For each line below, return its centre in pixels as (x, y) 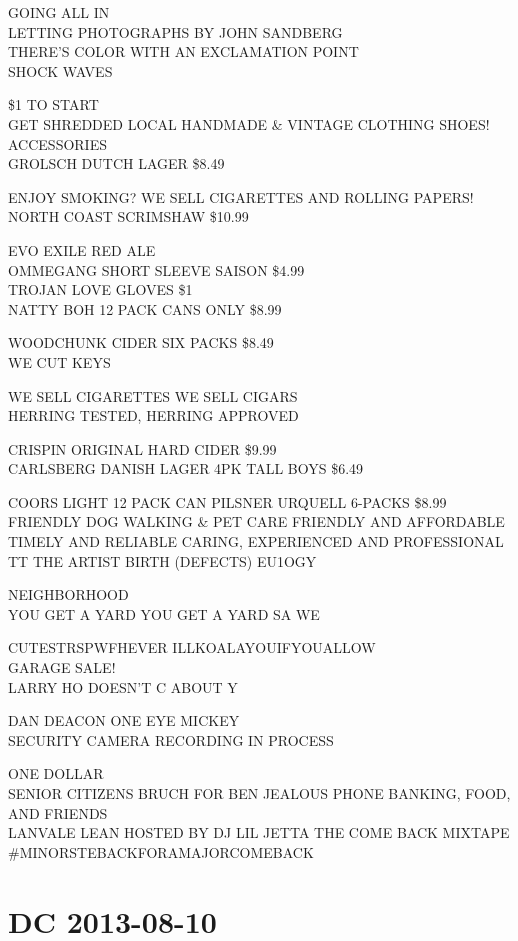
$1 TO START (53, 104)
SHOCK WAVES (60, 70)
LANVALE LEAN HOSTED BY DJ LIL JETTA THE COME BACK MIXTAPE (259, 832)
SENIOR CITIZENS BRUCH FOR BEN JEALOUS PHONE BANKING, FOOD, (259, 793)
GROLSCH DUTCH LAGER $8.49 (116, 163)
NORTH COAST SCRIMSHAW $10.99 (128, 216)
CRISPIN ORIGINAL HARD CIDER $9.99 (142, 448)
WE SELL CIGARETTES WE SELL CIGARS (153, 395)
